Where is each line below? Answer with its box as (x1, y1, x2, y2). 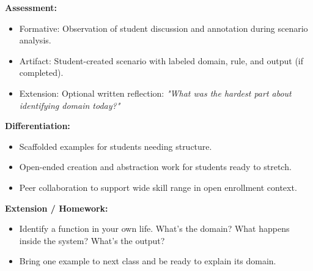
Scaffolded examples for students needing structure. (19, 139, 212, 152)
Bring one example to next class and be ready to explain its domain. (19, 254, 276, 267)
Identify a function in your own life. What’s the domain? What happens (19, 222, 290, 235)
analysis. (19, 34, 51, 46)
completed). (19, 66, 64, 79)
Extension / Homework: (5, 201, 108, 214)
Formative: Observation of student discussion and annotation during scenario (19, 21, 308, 34)
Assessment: (5, 1, 57, 13)
